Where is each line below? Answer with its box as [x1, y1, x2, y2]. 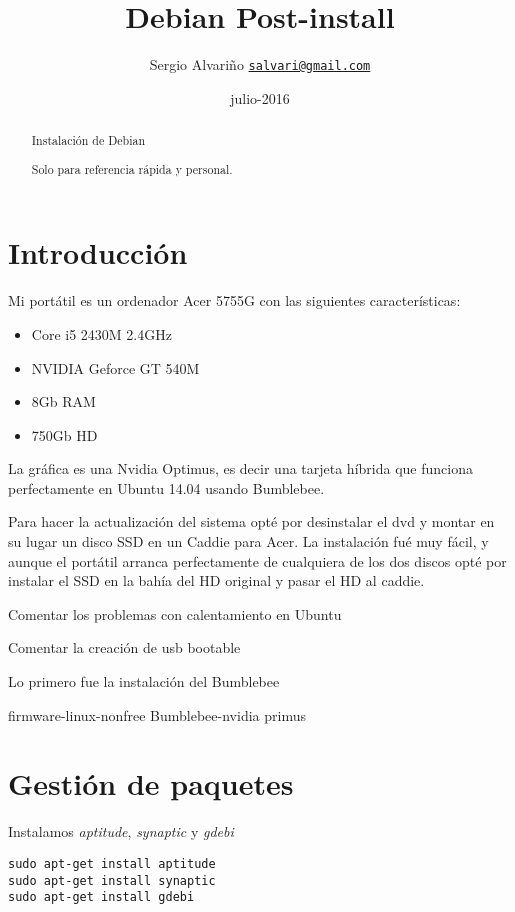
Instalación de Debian [31, 132, 145, 149]
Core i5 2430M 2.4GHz [31, 323, 172, 344]
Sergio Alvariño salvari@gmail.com [149, 54, 371, 75]
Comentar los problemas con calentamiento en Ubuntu [8, 603, 342, 624]
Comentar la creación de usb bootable [8, 637, 241, 658]
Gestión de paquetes [8, 763, 294, 804]
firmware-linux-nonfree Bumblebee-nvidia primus [8, 704, 306, 725]
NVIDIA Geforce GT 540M [31, 357, 200, 378]
